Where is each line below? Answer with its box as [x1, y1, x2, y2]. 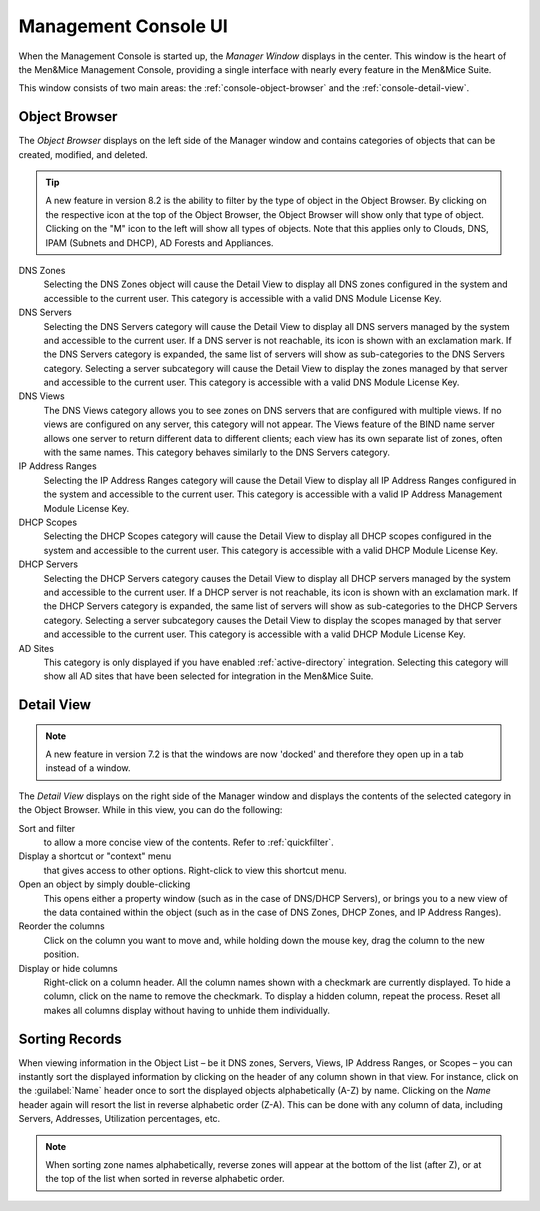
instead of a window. [45, 762, 131, 774]
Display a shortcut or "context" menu [18, 850, 172, 862]
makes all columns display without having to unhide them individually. [43, 1004, 330, 1016]
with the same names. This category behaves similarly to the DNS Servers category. [43, 446, 390, 459]
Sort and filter [18, 822, 76, 834]
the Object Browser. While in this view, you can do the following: [18, 804, 283, 816]
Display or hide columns [18, 962, 119, 974]
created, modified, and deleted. [18, 148, 149, 160]
